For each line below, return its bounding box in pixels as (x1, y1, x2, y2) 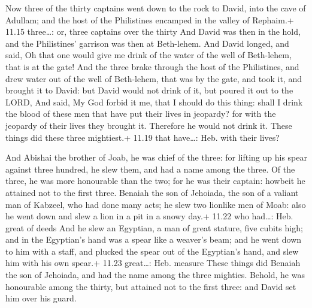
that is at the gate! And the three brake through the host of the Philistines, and (5, 60, 299, 73)
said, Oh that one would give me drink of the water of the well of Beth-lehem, (5, 49, 292, 61)
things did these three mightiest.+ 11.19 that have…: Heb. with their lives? (5, 131, 280, 143)
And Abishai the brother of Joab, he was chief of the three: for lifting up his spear (5, 151, 307, 164)
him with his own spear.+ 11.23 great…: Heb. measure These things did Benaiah (5, 256, 301, 269)
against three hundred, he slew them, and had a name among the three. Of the (5, 162, 295, 175)
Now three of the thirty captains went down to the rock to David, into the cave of (5, 2, 306, 14)
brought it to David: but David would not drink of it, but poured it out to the (5, 84, 293, 96)
